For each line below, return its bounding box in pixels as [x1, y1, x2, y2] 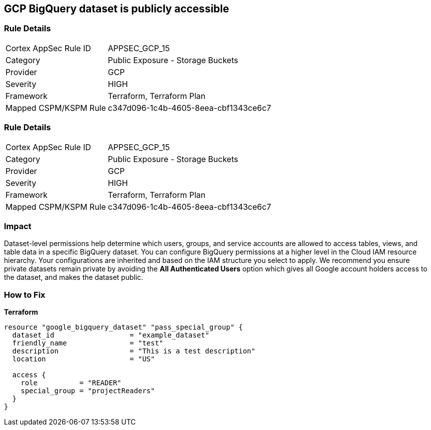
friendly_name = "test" [12, 339, 164, 347]
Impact [4, 221, 32, 231]
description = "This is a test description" [12, 347, 256, 355]
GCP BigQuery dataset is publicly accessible [4, 2, 229, 15]
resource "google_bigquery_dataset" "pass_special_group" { [4, 323, 243, 332]
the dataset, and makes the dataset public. [4, 273, 143, 282]
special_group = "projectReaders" [20, 387, 155, 395]
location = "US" [12, 355, 155, 363]
